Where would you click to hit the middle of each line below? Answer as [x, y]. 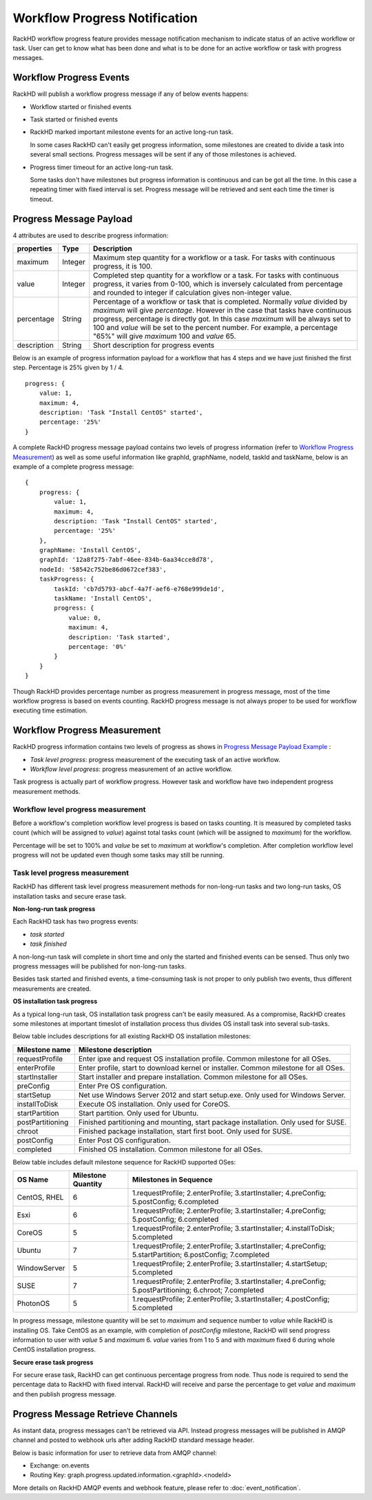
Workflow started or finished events [81, 106]
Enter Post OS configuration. [125, 1140]
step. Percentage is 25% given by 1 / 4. [68, 368]
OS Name [32, 1180]
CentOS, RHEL [40, 1198]
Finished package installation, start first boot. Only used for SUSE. [185, 1131]
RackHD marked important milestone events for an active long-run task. [132, 132]
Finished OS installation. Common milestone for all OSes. [170, 1149]
